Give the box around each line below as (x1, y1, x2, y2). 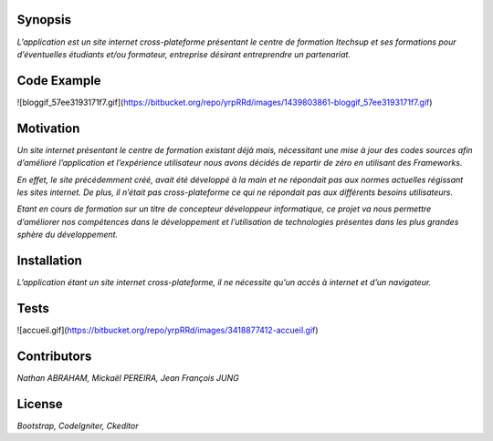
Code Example (16, 73, 101, 88)
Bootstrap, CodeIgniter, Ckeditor (16, 420, 139, 431)
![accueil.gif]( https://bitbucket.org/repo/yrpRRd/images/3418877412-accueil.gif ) (16, 324, 319, 335)
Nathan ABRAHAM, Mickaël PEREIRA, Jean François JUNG (16, 372, 239, 383)
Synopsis (16, 12, 72, 27)
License (16, 396, 63, 412)
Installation (16, 252, 82, 268)
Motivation (16, 120, 80, 136)
